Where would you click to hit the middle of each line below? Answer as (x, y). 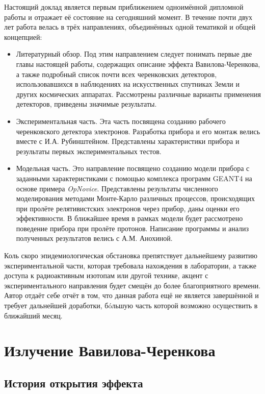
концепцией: (23, 36)
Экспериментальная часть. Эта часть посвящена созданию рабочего (121, 121)
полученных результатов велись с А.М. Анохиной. (94, 238)
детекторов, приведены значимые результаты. (86, 104)
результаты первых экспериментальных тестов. (89, 151)
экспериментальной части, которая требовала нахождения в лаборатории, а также (130, 265)
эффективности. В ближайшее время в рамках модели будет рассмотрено (129, 218)
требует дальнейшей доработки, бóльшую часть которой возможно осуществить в (131, 305)
